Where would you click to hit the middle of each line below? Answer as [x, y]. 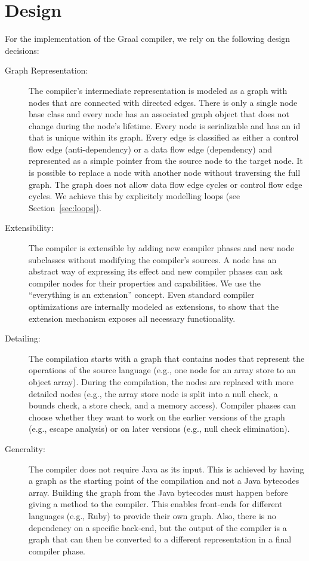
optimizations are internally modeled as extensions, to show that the [154, 306]
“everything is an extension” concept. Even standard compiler [142, 295]
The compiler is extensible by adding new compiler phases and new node [162, 248]
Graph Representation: [47, 70]
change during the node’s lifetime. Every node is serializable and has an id [165, 125]
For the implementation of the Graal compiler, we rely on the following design [148, 39]
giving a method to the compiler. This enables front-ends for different [156, 504]
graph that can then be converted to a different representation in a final [160, 539]
